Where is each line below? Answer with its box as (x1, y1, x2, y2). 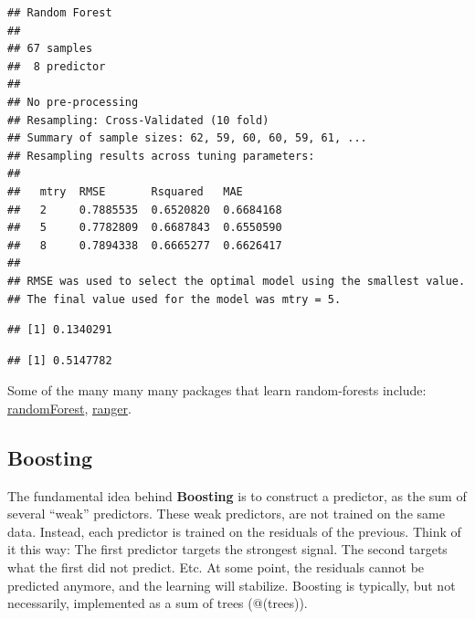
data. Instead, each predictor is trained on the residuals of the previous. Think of (7, 521, 461, 540)
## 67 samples (7, 42, 93, 56)
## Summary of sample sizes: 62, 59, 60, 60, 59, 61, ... (7, 131, 367, 145)
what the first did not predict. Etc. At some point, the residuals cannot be (7, 558, 425, 577)
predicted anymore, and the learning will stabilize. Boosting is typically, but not (7, 575, 456, 594)
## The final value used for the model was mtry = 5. (7, 292, 342, 306)
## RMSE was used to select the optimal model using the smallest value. (7, 274, 466, 288)
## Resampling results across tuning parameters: (7, 149, 315, 163)
